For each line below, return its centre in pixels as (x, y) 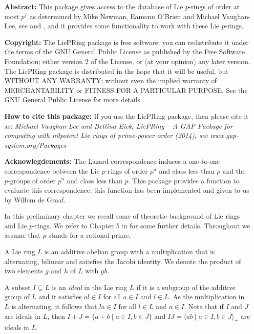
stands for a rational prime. (90, 235)
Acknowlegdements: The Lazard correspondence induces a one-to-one (112, 161)
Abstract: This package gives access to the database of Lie (94, 6)
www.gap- (224, 135)
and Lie (16, 225)
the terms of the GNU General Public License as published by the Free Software (125, 52)
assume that (23, 235)
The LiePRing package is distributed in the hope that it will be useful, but (116, 71)
